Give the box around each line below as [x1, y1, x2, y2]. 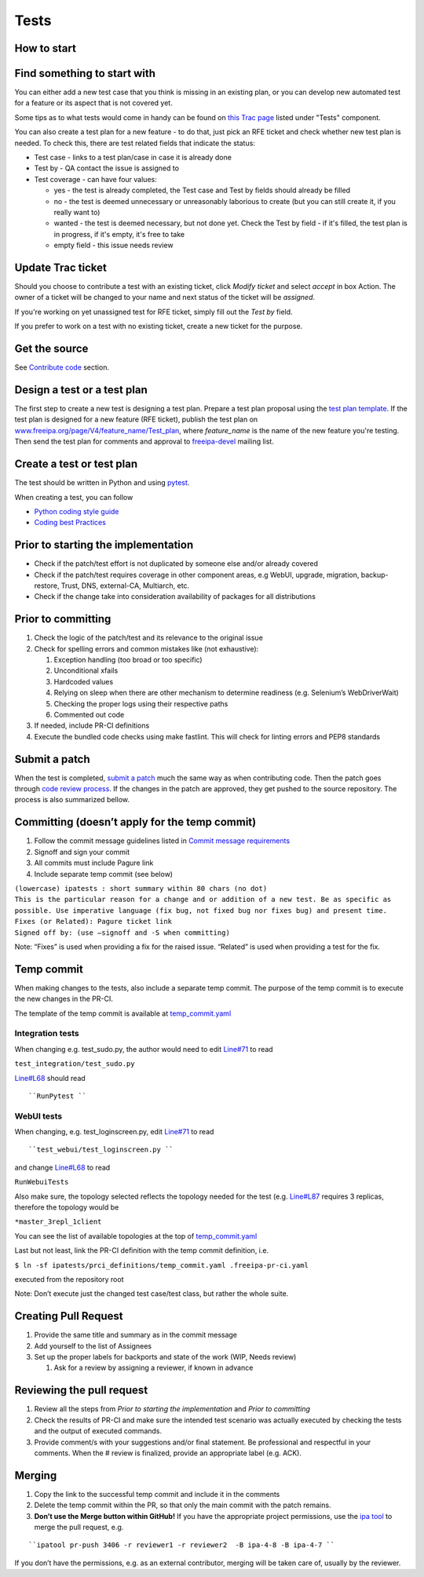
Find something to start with [14, 67, 156, 80]
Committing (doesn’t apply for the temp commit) [14, 816, 257, 829]
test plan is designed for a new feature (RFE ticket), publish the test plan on [14, 414, 258, 424]
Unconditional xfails [53, 666, 119, 675]
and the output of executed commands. [34, 1426, 163, 1436]
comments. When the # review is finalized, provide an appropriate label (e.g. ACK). [34, 1448, 302, 1458]
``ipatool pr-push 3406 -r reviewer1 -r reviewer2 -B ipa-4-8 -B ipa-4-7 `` [28, 1541, 335, 1550]
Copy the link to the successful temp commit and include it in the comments [34, 1489, 280, 1499]
